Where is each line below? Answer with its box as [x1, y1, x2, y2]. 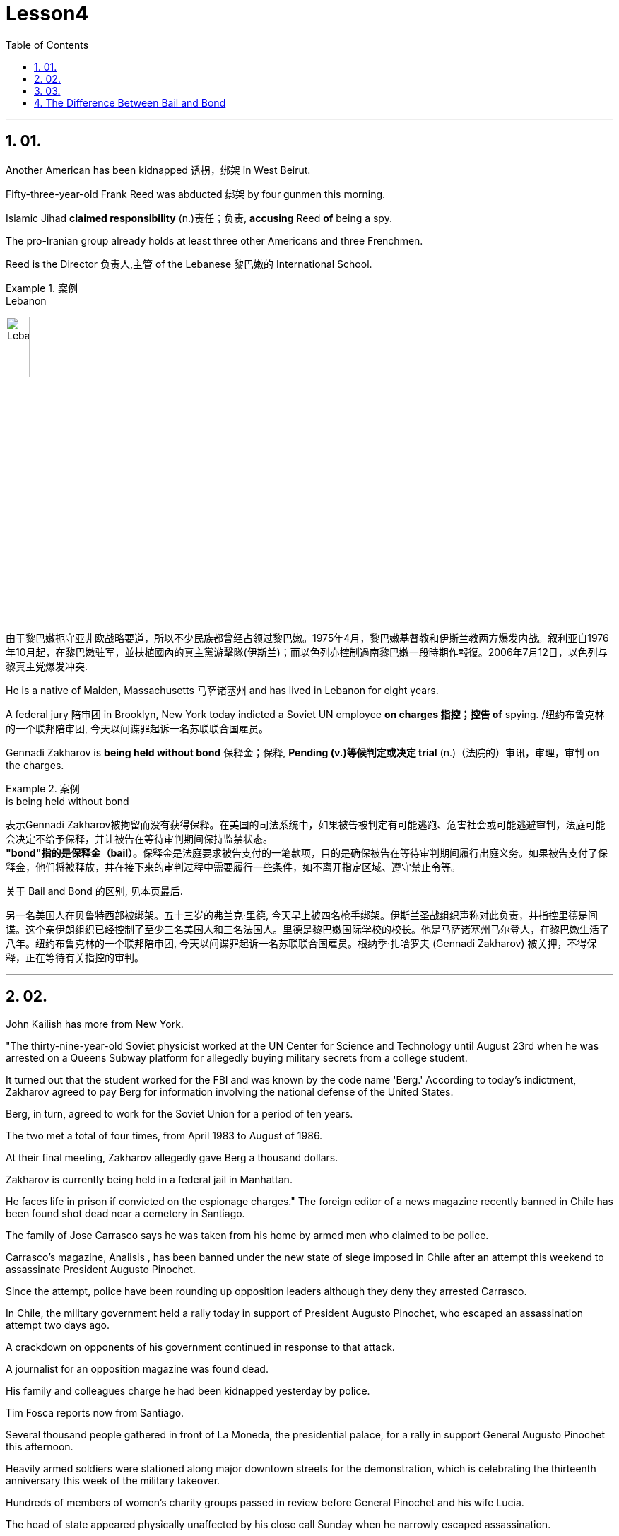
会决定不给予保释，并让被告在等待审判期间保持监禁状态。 [6, 832, 273, 845]
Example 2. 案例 [6, 782, 80, 795]
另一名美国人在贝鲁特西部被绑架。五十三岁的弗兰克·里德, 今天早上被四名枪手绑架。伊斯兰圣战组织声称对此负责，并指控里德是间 [6, 908, 599, 921]
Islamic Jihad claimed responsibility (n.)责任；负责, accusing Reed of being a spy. [6, 211, 392, 224]
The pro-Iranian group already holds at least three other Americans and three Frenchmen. [6, 234, 423, 247]
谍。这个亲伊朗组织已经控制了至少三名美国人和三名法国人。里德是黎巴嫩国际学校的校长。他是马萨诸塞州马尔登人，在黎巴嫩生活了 [6, 922, 609, 935]
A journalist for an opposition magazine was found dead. [6, 1362, 269, 1375]
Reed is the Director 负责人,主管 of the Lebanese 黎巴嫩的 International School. [6, 257, 372, 270]
